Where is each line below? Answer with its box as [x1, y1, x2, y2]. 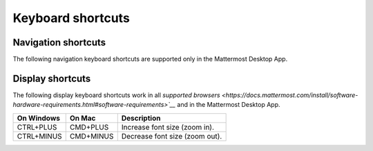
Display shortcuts [12, 72, 91, 84]
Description [121, 113, 161, 123]
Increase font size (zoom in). [121, 122, 214, 132]
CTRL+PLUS [17, 122, 57, 132]
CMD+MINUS [69, 131, 114, 141]
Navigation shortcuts [12, 37, 106, 48]
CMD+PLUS [69, 122, 109, 132]
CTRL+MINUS [17, 131, 62, 141]
